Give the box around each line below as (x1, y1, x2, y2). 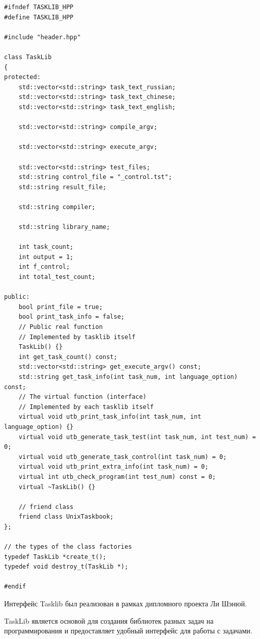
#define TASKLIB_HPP (4, 13, 74, 21)
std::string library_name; (18, 223, 110, 231)
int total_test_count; (18, 273, 95, 281)
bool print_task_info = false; (18, 313, 125, 321)
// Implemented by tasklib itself (18, 333, 136, 341)
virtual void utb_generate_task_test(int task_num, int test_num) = (18, 433, 256, 441)
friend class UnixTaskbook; (18, 513, 114, 521)
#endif (4, 583, 26, 591)
